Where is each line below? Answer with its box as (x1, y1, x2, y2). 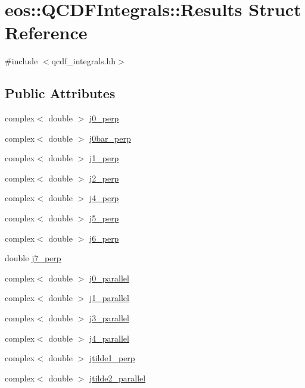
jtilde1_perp (89, 352, 135, 364)
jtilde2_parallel (89, 371, 146, 384)
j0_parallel (89, 271, 129, 284)
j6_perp (89, 231, 119, 244)
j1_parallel (89, 292, 129, 304)
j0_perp (89, 112, 119, 124)
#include (5, 55, 38, 67)
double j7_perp (5, 252, 61, 264)
